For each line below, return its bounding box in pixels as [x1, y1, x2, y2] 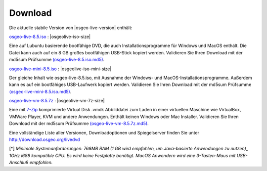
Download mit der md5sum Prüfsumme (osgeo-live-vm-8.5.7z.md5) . [9, 121, 149, 127]
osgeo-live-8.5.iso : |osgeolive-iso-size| [9, 34, 91, 40]
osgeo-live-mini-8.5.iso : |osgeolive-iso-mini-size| [9, 66, 112, 72]
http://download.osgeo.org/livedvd [9, 136, 80, 143]
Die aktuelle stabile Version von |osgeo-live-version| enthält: [9, 25, 133, 31]
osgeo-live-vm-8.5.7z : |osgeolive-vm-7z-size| [9, 98, 105, 104]
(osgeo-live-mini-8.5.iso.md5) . [9, 88, 72, 94]
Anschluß [9, 160, 29, 166]
